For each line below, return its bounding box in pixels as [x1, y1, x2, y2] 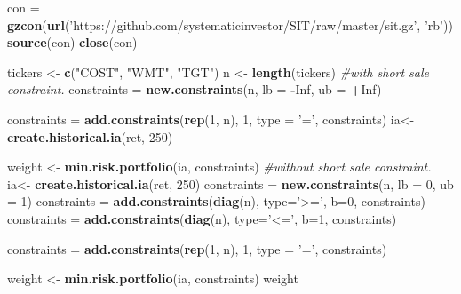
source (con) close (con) [7, 33, 138, 52]
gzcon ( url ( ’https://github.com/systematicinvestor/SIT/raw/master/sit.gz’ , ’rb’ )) [7, 15, 453, 34]
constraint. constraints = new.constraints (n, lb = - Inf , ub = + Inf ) [7, 80, 382, 99]
